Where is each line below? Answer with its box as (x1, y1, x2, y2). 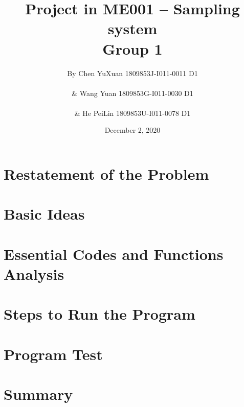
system (107, 18, 158, 39)
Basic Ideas (4, 203, 85, 224)
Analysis (4, 264, 64, 284)
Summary (4, 384, 73, 404)
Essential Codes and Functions (4, 243, 224, 264)
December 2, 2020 (104, 125, 161, 135)
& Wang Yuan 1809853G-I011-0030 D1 (72, 87, 193, 98)
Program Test (4, 343, 103, 364)
